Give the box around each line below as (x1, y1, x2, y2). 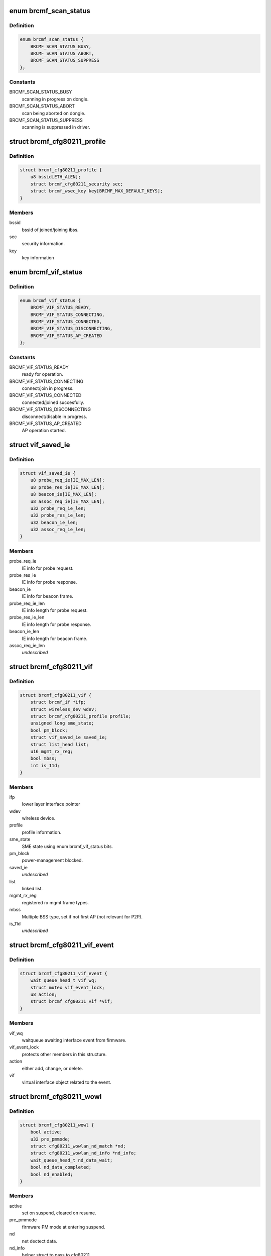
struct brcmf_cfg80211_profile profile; (30, 713, 131, 719)
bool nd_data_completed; (30, 1165, 92, 1170)
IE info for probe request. (22, 565, 74, 571)
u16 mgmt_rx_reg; (30, 749, 73, 754)
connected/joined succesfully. (22, 399, 85, 405)
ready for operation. (22, 371, 63, 377)
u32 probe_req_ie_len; (30, 505, 86, 511)
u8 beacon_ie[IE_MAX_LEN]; (30, 491, 97, 497)
